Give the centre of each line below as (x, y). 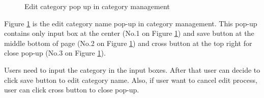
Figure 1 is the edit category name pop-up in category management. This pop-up (131, 23)
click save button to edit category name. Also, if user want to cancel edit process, (131, 80)
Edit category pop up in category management (97, 6)
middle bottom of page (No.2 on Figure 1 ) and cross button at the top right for (128, 43)
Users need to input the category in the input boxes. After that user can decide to (132, 69)
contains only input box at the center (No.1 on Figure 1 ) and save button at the (129, 33)
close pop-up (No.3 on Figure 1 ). (55, 53)
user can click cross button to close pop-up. (72, 90)
